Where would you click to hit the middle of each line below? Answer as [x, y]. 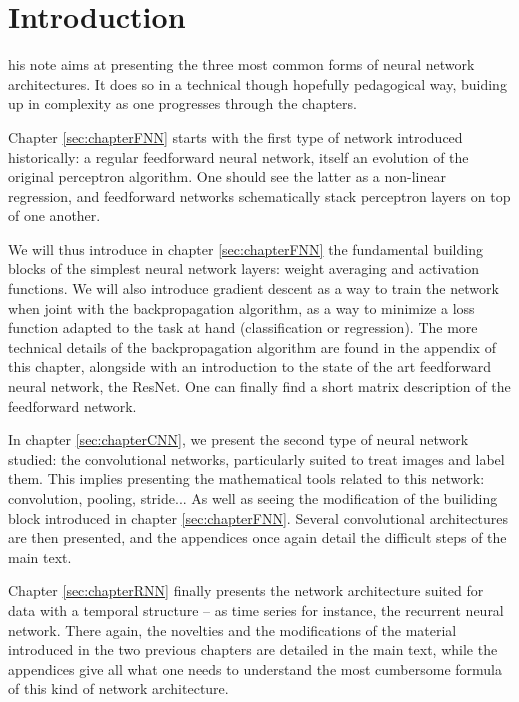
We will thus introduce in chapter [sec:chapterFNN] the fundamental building [245, 248]
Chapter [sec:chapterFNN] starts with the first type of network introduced [235, 136]
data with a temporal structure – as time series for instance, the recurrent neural [256, 609]
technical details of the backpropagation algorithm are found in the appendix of [252, 346]
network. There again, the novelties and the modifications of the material [232, 629]
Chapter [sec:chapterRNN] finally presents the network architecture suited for [246, 590]
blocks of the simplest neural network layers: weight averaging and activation [244, 268]
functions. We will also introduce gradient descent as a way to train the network [253, 288]
